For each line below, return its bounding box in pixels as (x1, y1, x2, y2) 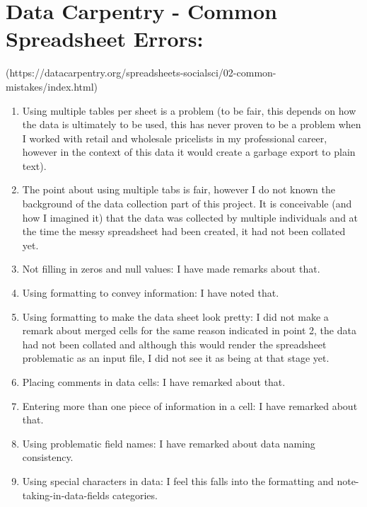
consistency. (22, 450, 74, 465)
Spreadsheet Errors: (6, 24, 204, 53)
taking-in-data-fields (22, 487, 110, 502)
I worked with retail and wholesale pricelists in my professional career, (22, 130, 327, 145)
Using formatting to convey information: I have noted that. (22, 285, 279, 300)
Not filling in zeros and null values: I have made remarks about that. (22, 261, 320, 276)
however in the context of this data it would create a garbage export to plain (22, 144, 356, 159)
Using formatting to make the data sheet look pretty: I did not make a (22, 309, 329, 324)
